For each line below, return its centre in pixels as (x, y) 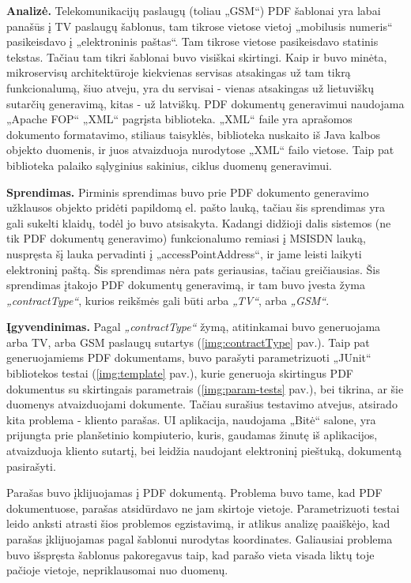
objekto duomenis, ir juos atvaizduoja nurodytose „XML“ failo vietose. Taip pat (200, 150)
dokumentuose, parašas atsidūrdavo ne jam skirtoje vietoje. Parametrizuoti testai (203, 508)
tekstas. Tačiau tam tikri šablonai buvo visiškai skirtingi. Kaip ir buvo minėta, (197, 56)
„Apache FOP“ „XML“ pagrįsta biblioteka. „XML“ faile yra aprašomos (179, 119)
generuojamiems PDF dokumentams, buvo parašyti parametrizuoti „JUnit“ (189, 357)
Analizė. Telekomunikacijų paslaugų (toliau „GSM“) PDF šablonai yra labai (194, 10)
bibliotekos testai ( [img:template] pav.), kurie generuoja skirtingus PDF (180, 373)
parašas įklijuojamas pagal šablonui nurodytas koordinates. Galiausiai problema (200, 539)
